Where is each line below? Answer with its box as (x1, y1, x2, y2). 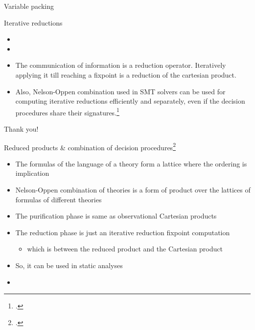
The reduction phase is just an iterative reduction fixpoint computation (15, 227, 230, 237)
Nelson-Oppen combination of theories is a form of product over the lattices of (15, 185, 251, 195)
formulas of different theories (15, 194, 102, 204)
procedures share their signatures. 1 (15, 106, 119, 117)
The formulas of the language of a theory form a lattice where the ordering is (15, 158, 247, 168)
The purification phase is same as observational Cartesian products (15, 211, 217, 221)
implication (15, 168, 49, 178)
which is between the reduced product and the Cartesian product (27, 244, 223, 254)
